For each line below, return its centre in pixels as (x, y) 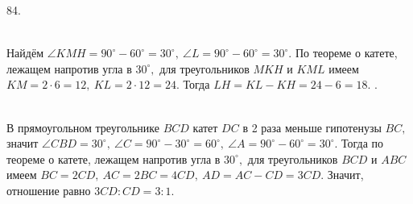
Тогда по (363, 143)
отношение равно (49, 190)
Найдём (25, 53)
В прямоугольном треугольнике (83, 127)
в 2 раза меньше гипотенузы (312, 127)
